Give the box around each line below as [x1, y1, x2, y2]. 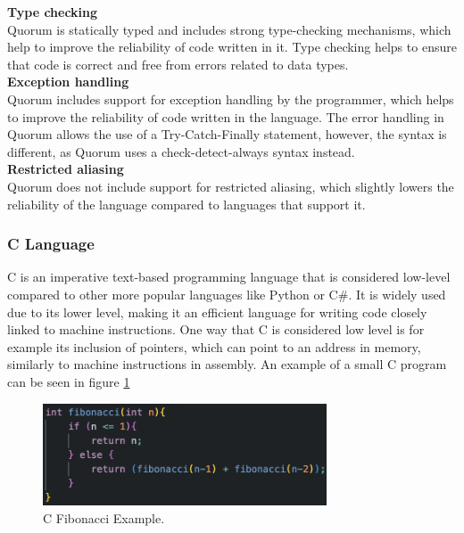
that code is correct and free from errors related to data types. [7, 54, 349, 73]
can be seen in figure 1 [7, 372, 130, 390]
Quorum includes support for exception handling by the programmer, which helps [7, 89, 454, 108]
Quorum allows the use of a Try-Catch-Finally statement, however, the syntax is [7, 125, 447, 143]
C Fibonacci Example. [43, 508, 165, 527]
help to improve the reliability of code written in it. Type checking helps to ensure [7, 37, 457, 56]
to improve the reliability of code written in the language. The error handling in [7, 107, 444, 126]
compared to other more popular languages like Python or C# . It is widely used [7, 284, 446, 303]
